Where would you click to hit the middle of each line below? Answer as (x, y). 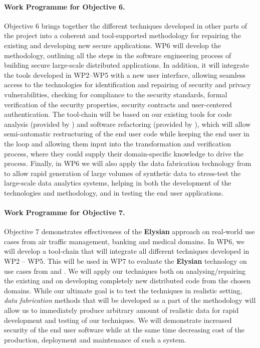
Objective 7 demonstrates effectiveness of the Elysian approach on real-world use (129, 231)
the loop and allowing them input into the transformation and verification (117, 143)
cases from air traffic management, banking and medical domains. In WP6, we (124, 241)
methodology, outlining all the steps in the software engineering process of (118, 55)
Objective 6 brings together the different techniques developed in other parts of (125, 25)
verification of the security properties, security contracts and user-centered (118, 104)
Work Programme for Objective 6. (65, 6)
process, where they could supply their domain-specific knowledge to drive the (124, 153)
